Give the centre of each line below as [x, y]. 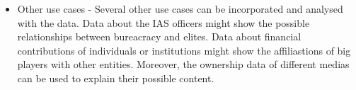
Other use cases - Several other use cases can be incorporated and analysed [180, 9]
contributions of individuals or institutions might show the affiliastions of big [184, 50]
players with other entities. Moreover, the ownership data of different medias [183, 64]
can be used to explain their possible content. [116, 78]
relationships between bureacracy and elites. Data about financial [159, 36]
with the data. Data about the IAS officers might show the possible [163, 22]
